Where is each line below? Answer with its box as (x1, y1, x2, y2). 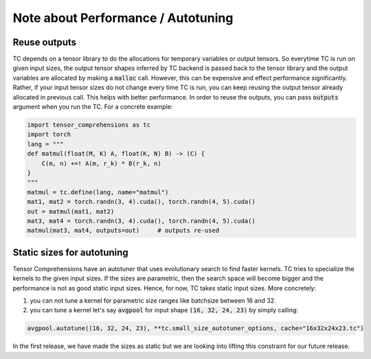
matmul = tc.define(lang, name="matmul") (27, 188, 169, 196)
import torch (27, 130, 71, 139)
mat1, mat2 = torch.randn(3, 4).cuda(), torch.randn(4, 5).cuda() (27, 198, 256, 206)
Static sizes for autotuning (12, 246, 128, 258)
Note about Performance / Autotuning (12, 10, 234, 25)
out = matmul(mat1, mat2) (27, 207, 115, 216)
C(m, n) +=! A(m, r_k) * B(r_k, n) (41, 159, 161, 167)
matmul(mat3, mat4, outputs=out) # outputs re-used (27, 227, 220, 235)
